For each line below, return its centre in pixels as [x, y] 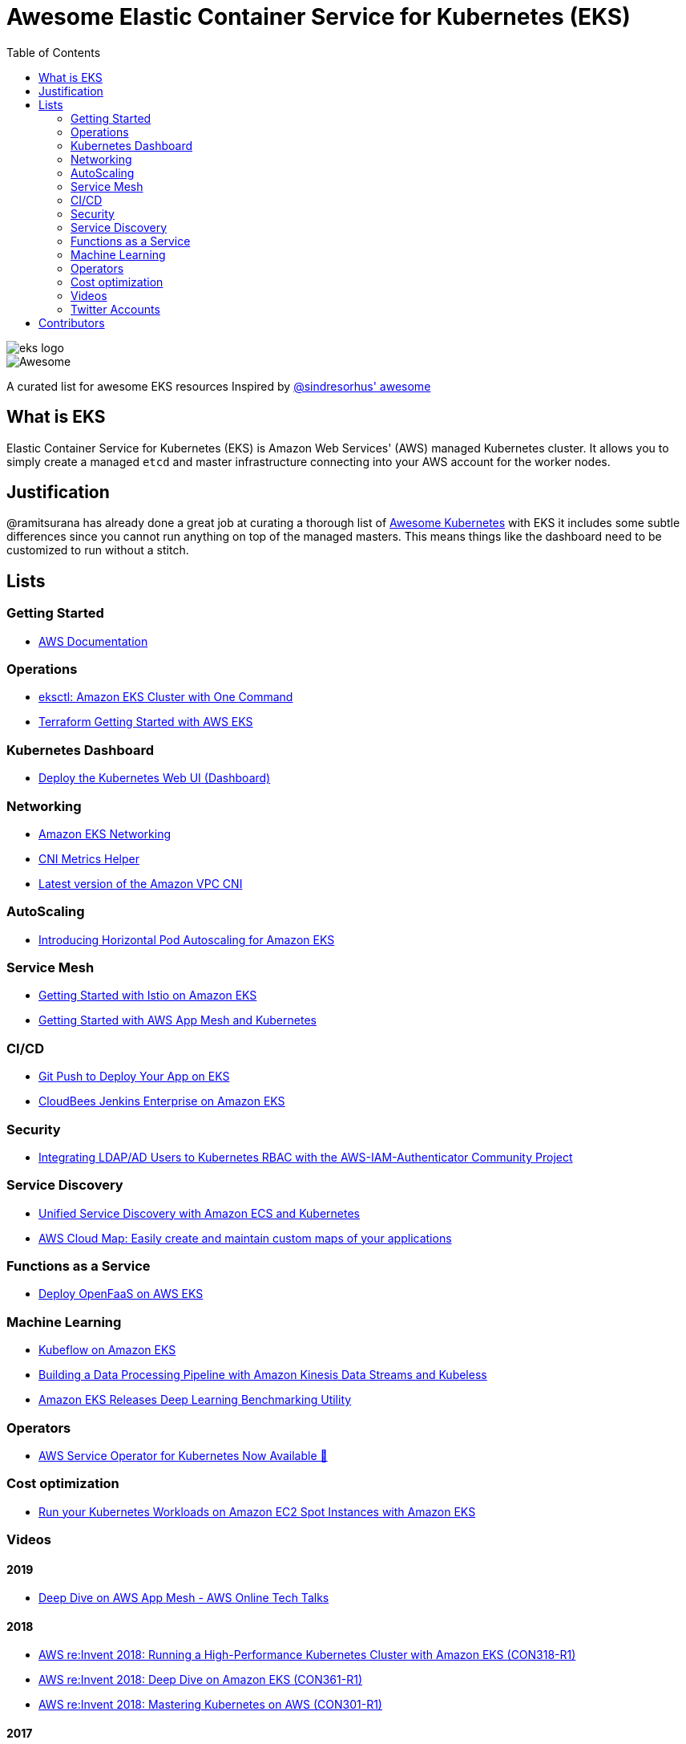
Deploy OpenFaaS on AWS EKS [121, 1294]
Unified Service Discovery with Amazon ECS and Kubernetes [199, 1213]
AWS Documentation [93, 641]
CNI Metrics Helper [89, 858]
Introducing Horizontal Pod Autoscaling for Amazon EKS [187, 939]
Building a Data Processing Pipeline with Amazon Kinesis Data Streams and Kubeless [263, 1375]
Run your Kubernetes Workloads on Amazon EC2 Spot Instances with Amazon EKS [257, 1511]
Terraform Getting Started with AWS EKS [146, 722]
